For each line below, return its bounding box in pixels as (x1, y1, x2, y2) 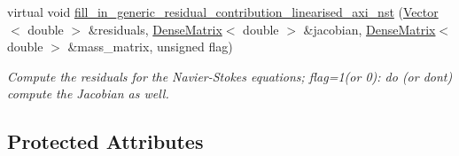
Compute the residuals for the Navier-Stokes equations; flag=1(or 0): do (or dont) (7, 66, 453, 85)
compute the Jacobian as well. (7, 84, 169, 103)
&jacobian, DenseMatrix (303, 19, 436, 38)
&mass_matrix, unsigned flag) (67, 37, 233, 56)
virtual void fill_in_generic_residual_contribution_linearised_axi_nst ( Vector (7, 3, 439, 20)
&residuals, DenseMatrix (88, 19, 222, 38)
